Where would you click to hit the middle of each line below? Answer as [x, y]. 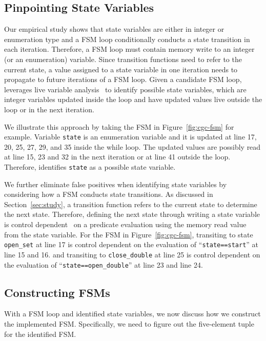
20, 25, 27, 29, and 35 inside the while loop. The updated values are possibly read [132, 146]
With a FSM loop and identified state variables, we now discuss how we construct [132, 314]
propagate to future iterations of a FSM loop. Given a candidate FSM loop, [123, 79]
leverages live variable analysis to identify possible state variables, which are [125, 89]
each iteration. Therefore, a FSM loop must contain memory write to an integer [129, 49]
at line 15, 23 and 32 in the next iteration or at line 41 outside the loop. [117, 157]
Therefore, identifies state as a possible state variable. [90, 166]
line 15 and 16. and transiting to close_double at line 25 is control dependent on [132, 254]
